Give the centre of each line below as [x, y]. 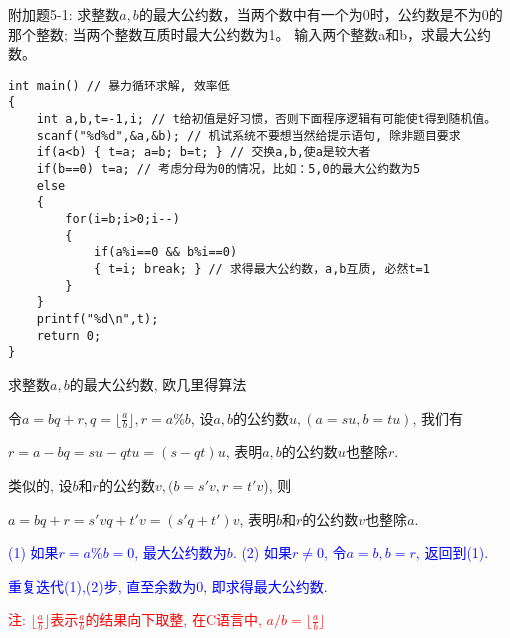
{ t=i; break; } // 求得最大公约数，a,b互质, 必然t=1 [261, 269]
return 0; [69, 335]
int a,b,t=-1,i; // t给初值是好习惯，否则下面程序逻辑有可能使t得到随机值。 [266, 119]
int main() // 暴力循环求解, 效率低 [119, 85]
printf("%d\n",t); [97, 318]
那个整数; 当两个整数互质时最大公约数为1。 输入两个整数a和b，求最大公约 [249, 33]
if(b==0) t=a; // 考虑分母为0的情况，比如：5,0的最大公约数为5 [228, 169]
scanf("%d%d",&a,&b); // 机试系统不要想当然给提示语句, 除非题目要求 [248, 135]
